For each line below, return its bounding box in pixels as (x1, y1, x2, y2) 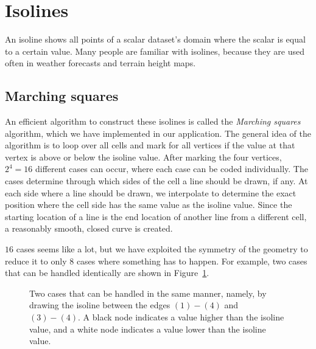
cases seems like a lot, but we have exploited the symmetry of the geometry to (16, 243, 308, 255)
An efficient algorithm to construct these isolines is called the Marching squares (5, 115, 301, 128)
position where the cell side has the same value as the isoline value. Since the (5, 198, 292, 211)
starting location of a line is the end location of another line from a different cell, (5, 210, 307, 223)
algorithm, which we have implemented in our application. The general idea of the (5, 126, 311, 139)
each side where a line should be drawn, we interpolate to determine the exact (5, 186, 297, 199)
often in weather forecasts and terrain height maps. (5, 57, 196, 69)
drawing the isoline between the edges (29, 299, 170, 311)
